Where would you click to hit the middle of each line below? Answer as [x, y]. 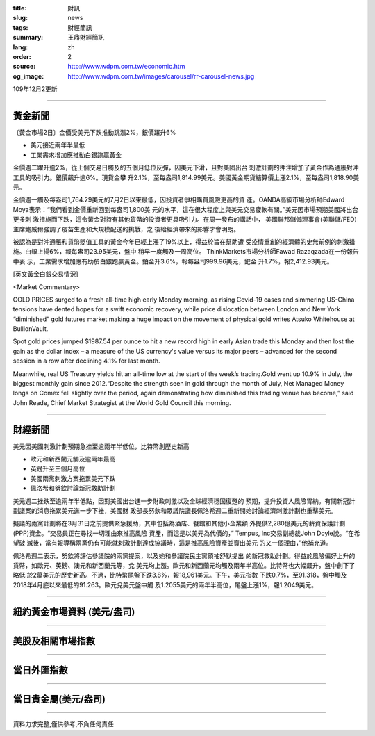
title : [20, 8]
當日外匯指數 [40, 670]
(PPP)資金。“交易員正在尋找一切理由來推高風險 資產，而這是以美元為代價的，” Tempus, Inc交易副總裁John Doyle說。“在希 [186, 533]
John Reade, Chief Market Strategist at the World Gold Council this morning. [122, 402]
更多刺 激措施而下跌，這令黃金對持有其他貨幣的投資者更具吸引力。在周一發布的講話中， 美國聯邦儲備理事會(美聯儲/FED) [185, 220]
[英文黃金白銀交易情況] [46, 274]
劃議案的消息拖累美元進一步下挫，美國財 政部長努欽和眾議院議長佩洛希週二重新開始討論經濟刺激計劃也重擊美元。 [175, 511]
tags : [20, 27]
